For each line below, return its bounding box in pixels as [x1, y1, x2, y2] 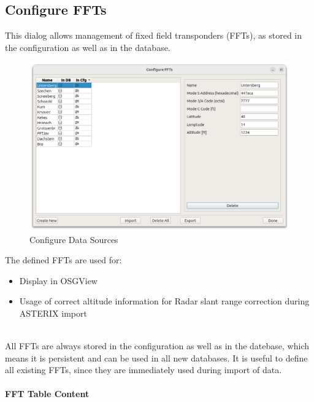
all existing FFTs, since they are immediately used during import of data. [5, 363, 282, 376]
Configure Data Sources [29, 233, 118, 245]
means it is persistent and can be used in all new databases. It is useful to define [5, 351, 308, 364]
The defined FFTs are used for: [5, 253, 122, 266]
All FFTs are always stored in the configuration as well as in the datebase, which [5, 339, 309, 352]
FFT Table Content [5, 387, 90, 400]
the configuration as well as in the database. [5, 41, 170, 53]
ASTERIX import [19, 306, 87, 319]
